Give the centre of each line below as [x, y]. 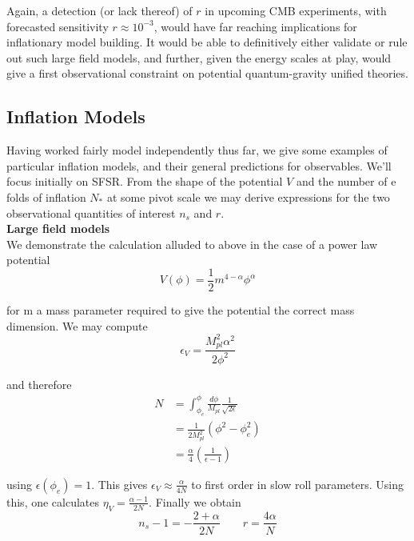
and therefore [39, 384]
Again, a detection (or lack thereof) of [100, 10]
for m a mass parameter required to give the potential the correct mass [181, 309]
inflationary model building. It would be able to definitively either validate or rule [207, 42]
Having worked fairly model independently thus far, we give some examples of [197, 150]
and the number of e [346, 181]
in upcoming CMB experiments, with [296, 10]
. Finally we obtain [195, 501]
